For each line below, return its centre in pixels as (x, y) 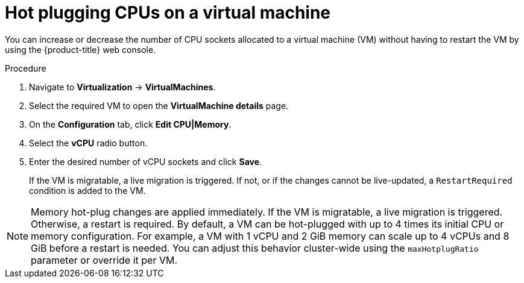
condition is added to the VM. (87, 190)
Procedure (26, 68)
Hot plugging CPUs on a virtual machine (168, 13)
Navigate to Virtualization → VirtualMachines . (122, 87)
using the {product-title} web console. (80, 49)
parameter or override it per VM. (104, 260)
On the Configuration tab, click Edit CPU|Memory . (130, 124)
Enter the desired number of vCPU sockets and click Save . (146, 161)
